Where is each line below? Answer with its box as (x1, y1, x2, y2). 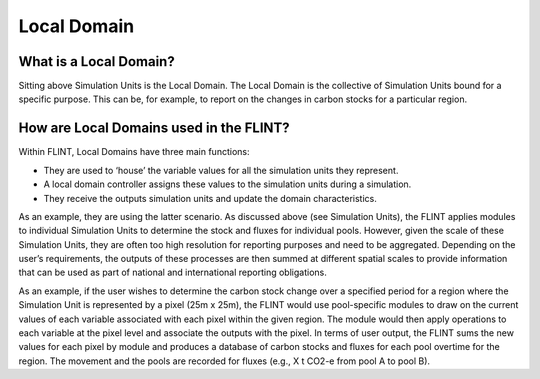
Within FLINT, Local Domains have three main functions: (18, 146, 250, 158)
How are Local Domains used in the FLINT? (18, 120, 290, 137)
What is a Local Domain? (18, 53, 175, 70)
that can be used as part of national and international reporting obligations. (18, 266, 327, 279)
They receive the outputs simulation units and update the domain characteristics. (43, 192, 377, 204)
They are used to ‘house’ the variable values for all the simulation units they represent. (43, 164, 399, 176)
